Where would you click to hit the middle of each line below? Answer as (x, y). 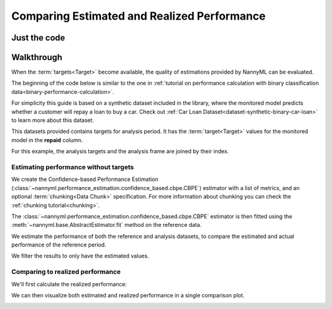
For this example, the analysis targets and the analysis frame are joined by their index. (120, 151)
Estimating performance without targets (73, 167)
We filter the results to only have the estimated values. (80, 256)
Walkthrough (37, 57)
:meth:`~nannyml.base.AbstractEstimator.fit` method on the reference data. (107, 225)
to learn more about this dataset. (53, 120)
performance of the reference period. (59, 245)
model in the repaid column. (47, 140)
